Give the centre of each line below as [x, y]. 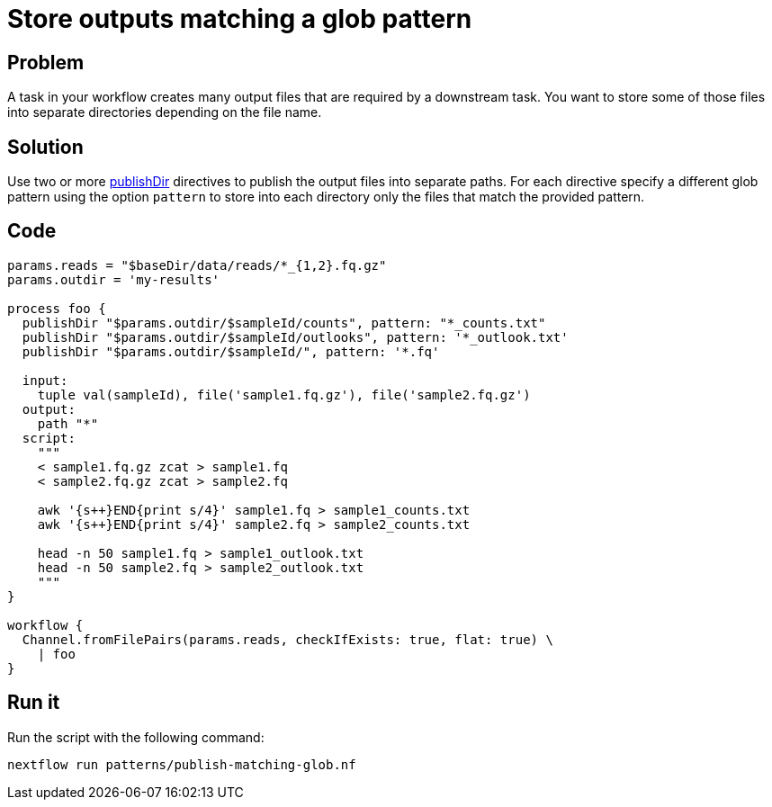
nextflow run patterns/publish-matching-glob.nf [182, 764]
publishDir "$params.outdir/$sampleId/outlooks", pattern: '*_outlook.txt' [295, 337]
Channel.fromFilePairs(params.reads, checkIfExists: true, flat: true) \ [287, 639]
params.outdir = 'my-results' [114, 279]
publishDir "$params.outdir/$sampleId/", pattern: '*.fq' [231, 351]
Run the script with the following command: [136, 737]
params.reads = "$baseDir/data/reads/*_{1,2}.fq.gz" [197, 265]
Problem [46, 62]
